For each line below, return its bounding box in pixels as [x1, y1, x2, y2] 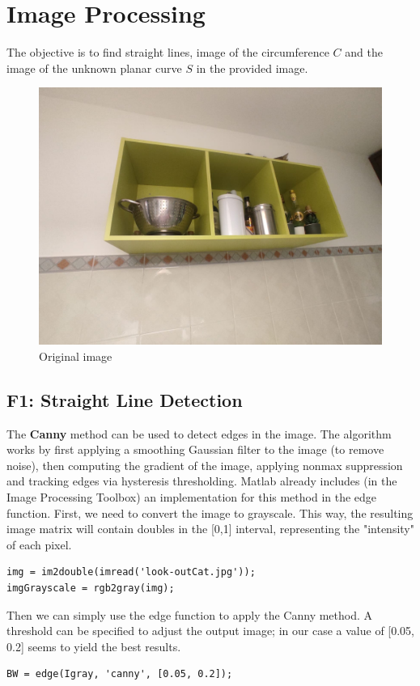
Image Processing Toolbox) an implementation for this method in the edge [6, 489, 377, 506]
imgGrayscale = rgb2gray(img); [6, 582, 175, 595]
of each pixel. [6, 536, 72, 553]
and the [345, 44, 383, 61]
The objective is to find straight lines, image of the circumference [6, 44, 329, 61]
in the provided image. [196, 59, 308, 76]
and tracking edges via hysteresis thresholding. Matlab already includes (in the [6, 472, 397, 489]
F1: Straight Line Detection [6, 387, 243, 412]
